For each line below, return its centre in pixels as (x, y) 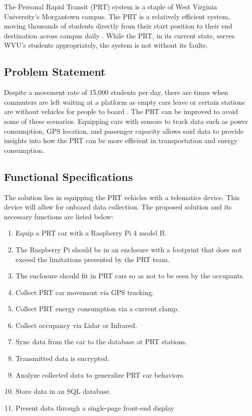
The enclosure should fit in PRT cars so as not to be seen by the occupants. (130, 276)
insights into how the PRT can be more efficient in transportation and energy (121, 140)
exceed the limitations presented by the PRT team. (93, 259)
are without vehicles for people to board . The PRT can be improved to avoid (121, 111)
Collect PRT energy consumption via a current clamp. (97, 309)
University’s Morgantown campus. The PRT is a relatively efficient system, (117, 16)
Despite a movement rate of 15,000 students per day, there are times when (116, 92)
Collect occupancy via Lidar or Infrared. (76, 325)
